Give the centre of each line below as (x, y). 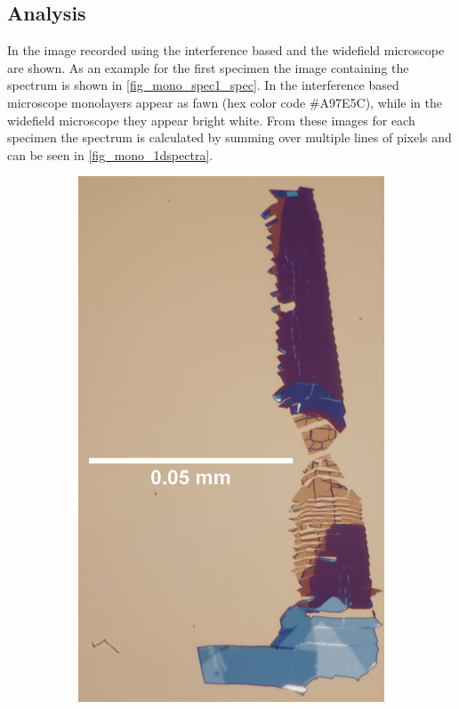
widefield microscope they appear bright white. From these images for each (211, 120)
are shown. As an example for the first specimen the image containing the (208, 67)
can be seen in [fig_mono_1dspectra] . (110, 154)
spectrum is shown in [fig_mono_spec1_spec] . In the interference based (203, 85)
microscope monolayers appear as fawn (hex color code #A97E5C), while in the (225, 102)
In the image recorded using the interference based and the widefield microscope (226, 50)
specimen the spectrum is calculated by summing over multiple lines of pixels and (229, 137)
